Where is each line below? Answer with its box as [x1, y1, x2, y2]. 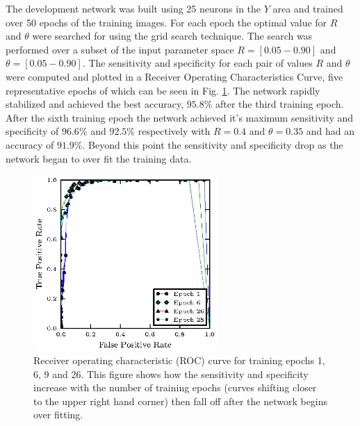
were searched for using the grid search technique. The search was [32, 28, 313, 43]
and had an [306, 124, 355, 138]
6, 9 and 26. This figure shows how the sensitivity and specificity [33, 366, 309, 381]
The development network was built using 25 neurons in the [6, 1, 261, 15]
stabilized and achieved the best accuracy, [6, 97, 184, 111]
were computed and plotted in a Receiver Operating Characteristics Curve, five [6, 69, 343, 83]
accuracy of [6, 137, 54, 151]
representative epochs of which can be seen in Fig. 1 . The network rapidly [6, 83, 320, 97]
